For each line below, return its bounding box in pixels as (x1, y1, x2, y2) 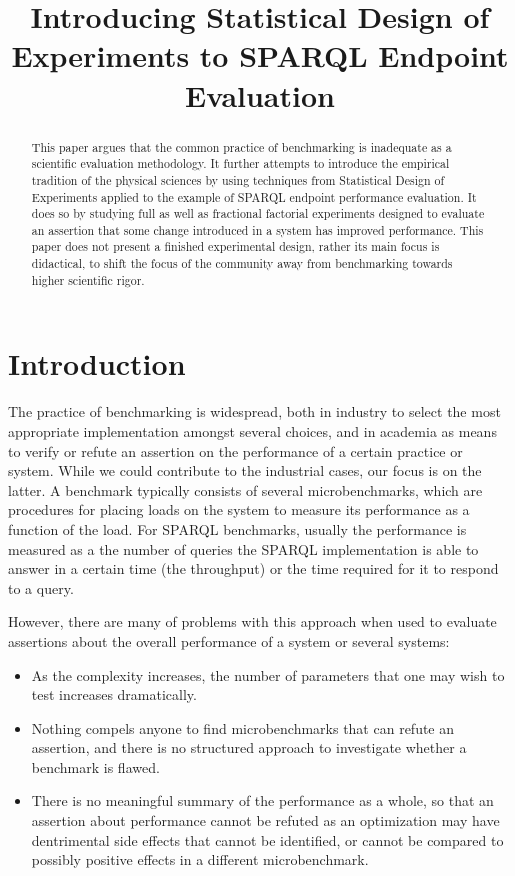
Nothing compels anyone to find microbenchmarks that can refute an (31, 717, 455, 738)
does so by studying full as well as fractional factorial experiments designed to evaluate (31, 205, 485, 222)
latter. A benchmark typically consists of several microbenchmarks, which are (8, 479, 483, 500)
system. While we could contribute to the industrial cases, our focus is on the (8, 460, 482, 481)
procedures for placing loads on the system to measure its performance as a (8, 499, 470, 520)
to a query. (8, 577, 74, 598)
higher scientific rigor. (31, 271, 145, 288)
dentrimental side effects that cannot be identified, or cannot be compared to (31, 829, 504, 850)
